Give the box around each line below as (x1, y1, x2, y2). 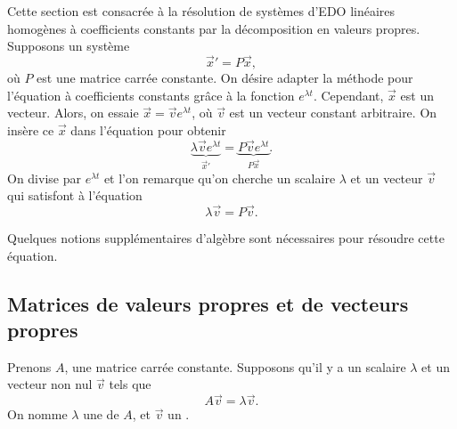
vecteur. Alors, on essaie (7, 103, 139, 122)
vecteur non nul (7, 375, 93, 393)
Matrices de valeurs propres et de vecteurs (7, 289, 409, 317)
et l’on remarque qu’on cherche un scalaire (103, 168, 336, 187)
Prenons (7, 357, 52, 376)
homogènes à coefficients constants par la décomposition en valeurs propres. (7, 19, 420, 37)
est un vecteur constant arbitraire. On (229, 103, 437, 122)
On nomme (7, 405, 68, 424)
